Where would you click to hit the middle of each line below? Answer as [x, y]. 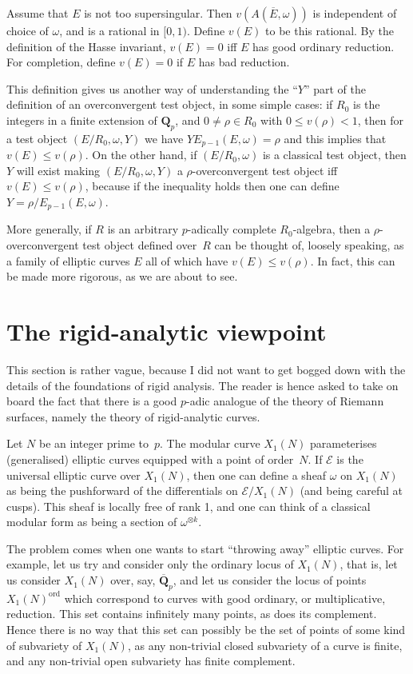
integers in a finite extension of [82, 120]
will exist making [58, 170]
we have [164, 138]
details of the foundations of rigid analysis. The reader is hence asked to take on [203, 385]
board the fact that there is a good [92, 401]
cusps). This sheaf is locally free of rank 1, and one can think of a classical [189, 506]
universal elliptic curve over [73, 475]
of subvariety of [44, 645]
